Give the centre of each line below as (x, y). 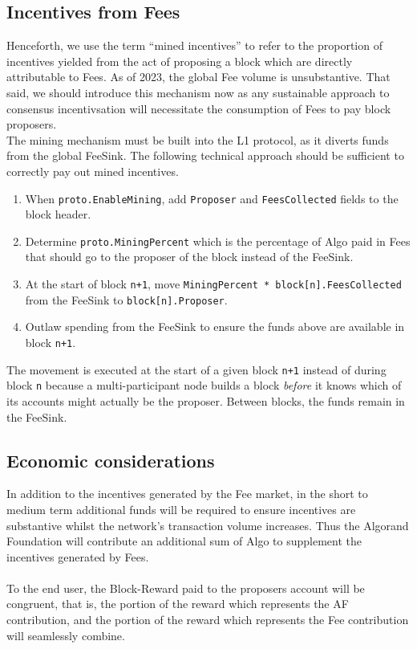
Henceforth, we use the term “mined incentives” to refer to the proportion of (194, 45)
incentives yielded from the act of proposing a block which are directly (180, 61)
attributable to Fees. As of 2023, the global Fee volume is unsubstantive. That (198, 77)
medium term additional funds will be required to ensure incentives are (181, 509)
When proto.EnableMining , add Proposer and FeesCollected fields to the (212, 198)
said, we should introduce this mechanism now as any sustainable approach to (198, 92)
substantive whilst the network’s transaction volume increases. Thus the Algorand (208, 525)
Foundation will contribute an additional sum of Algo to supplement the (184, 541)
